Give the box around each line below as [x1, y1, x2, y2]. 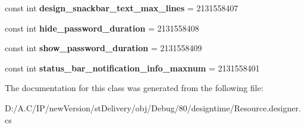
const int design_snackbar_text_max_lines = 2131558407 [5, 2, 238, 14]
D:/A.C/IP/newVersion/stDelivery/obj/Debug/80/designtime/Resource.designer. [5, 101, 301, 114]
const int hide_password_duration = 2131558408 [5, 21, 199, 34]
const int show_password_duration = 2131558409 [5, 42, 202, 54]
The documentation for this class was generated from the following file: [5, 82, 263, 94]
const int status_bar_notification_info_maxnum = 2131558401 [5, 61, 260, 74]
